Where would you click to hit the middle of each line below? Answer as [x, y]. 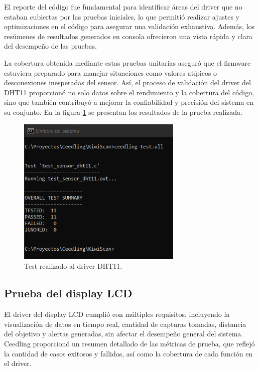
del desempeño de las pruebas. [50, 46]
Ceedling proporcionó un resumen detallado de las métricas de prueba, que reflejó [129, 344]
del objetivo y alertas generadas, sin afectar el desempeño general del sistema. [124, 334]
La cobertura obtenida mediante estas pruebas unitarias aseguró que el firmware [127, 62]
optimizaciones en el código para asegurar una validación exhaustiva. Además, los [129, 26]
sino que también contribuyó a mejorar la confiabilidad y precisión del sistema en [129, 102]
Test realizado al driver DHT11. [73, 266]
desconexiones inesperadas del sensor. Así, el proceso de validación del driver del [127, 82]
